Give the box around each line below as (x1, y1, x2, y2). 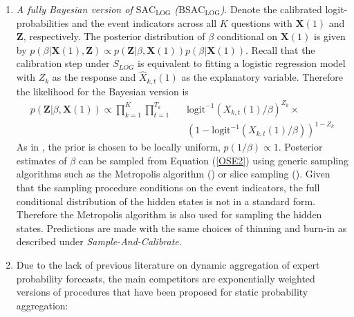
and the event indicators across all (72, 15, 217, 30)
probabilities (16, 15, 69, 30)
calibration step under (16, 56, 110, 70)
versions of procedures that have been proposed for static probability (16, 285, 308, 299)
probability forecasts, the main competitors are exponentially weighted (16, 271, 315, 285)
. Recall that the (245, 42, 315, 57)
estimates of (16, 153, 67, 167)
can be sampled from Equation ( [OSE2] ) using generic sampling (78, 153, 348, 167)
